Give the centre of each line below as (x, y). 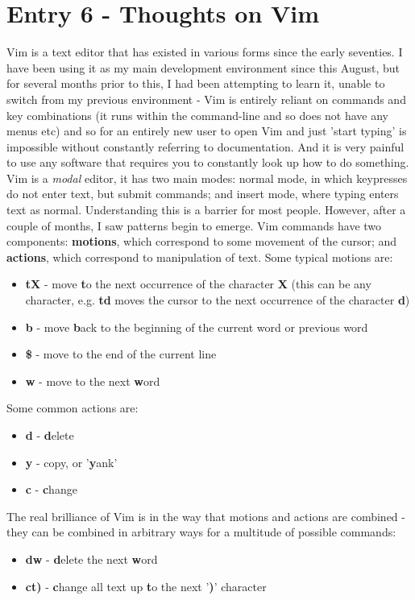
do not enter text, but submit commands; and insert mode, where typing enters (203, 194)
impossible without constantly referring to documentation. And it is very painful (205, 146)
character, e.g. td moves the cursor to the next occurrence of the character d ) (218, 300)
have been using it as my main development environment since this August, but (203, 67)
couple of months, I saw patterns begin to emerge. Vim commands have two (194, 225)
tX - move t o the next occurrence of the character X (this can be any (198, 284)
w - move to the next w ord (93, 381)
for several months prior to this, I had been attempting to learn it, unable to (196, 83)
